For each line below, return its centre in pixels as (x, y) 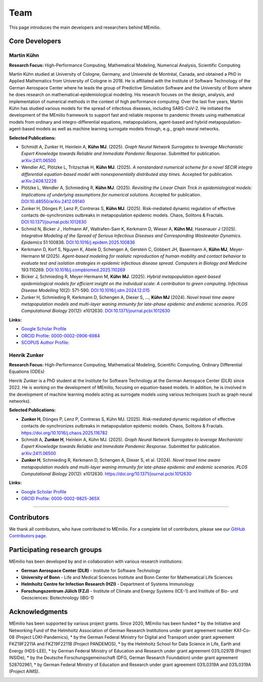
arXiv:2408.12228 (39, 181)
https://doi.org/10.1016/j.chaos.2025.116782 (64, 433)
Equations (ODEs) (27, 372)
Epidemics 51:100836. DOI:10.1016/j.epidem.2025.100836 (78, 242)
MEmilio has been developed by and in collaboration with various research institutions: (96, 561)
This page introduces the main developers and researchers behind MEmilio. (85, 27)
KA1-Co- (242, 630)
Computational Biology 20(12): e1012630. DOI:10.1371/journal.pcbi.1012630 (96, 311)
